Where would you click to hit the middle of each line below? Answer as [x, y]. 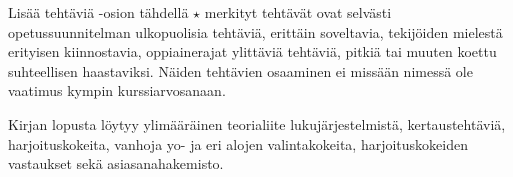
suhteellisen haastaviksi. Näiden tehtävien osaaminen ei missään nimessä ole [240, 70]
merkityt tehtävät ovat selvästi [298, 12]
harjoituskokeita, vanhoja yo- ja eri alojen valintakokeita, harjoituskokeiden [238, 143]
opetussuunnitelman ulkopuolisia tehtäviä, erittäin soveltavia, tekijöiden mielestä [255, 31]
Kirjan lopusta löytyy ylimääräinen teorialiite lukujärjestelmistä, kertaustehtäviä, [257, 123]
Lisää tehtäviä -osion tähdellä [98, 12]
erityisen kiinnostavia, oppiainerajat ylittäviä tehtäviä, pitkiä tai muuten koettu [252, 51]
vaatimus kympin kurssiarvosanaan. [117, 90]
